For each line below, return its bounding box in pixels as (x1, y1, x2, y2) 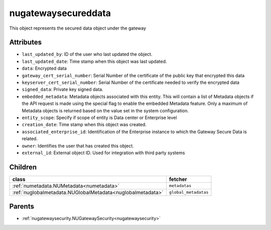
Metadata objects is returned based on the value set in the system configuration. (22, 107, 189, 113)
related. (22, 136, 38, 142)
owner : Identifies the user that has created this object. (22, 143, 134, 149)
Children (9, 163, 37, 171)
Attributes (9, 38, 42, 47)
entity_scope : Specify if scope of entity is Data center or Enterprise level (22, 114, 177, 121)
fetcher (169, 176, 188, 183)
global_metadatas (169, 190, 209, 195)
